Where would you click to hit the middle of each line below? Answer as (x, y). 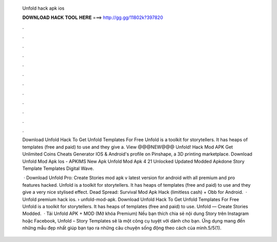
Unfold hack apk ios (43, 8)
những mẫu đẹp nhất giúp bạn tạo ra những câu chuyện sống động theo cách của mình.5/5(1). (122, 228)
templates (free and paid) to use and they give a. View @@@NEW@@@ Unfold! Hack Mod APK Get (128, 147)
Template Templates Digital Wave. (58, 168)
